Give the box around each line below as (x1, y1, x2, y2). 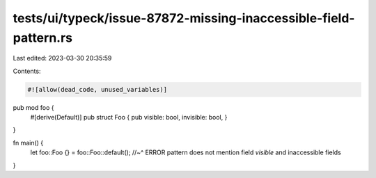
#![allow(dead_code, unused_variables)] (27, 86, 167, 93)
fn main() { (13, 138, 44, 147)
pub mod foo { (13, 103, 54, 111)
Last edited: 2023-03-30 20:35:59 (13, 54, 112, 63)
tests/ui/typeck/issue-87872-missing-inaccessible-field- (13, 10, 355, 26)
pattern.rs (13, 30, 73, 45)
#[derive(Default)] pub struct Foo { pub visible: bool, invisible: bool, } (30, 113, 228, 122)
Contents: (13, 67, 41, 75)
